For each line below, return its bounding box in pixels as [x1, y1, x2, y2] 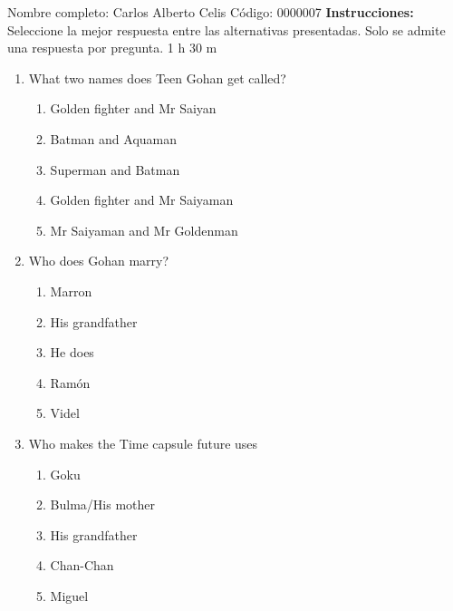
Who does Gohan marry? [28, 251, 169, 270]
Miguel [50, 586, 89, 605]
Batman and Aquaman [50, 129, 178, 148]
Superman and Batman [50, 160, 180, 179]
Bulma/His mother [50, 495, 156, 514]
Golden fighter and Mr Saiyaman [50, 190, 234, 209]
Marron [50, 281, 92, 300]
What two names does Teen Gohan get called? [28, 68, 286, 87]
